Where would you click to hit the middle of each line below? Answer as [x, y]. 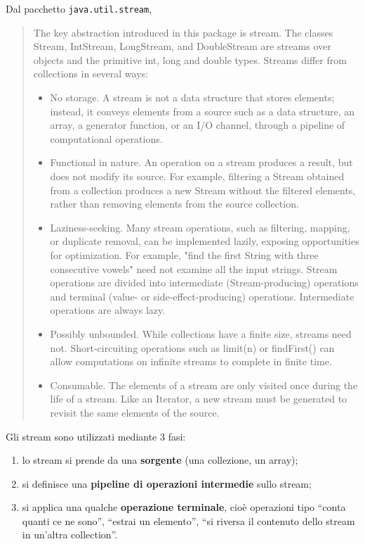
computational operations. [106, 138]
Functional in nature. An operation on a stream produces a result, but [201, 162]
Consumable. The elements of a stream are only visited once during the [204, 385]
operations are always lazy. [108, 310]
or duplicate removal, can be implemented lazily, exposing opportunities [205, 241]
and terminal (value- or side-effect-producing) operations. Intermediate [202, 296]
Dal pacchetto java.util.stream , [79, 8]
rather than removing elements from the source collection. [174, 204]
